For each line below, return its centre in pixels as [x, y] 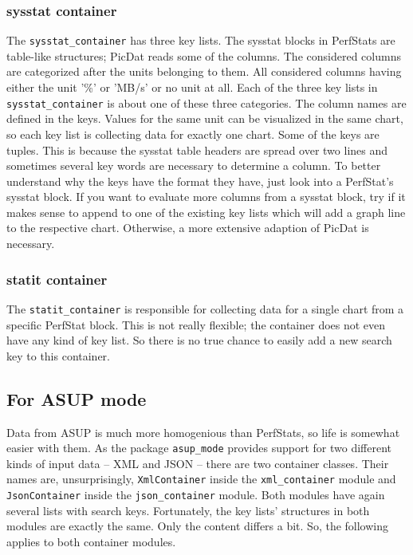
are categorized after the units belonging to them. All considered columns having [204, 71]
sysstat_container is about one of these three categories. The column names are [206, 102]
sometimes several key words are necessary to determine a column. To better [194, 165]
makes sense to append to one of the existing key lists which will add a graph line [206, 212]
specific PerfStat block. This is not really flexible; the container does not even [196, 324]
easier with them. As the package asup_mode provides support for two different [199, 448]
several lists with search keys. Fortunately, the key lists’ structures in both [188, 510]
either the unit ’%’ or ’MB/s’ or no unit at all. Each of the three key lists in [192, 87]
